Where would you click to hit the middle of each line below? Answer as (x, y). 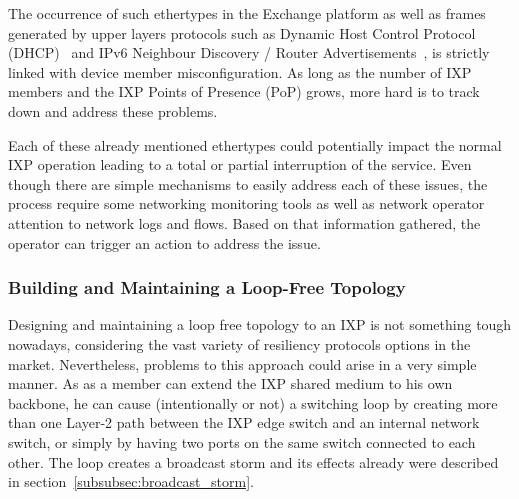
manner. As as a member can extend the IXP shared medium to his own (230, 383)
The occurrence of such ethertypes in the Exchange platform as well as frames (247, 13)
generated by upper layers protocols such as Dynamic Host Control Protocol (242, 32)
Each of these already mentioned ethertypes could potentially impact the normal (255, 144)
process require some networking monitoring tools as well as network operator (246, 203)
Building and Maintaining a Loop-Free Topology (207, 287)
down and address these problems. (113, 110)
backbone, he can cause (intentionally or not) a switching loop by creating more (253, 402)
